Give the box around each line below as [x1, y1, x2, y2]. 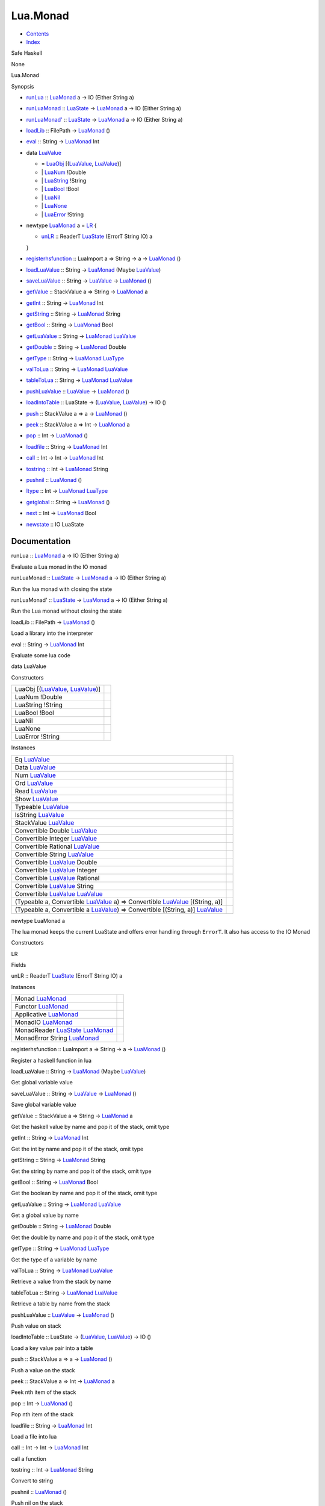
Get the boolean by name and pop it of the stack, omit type [11, 1190, 158, 1197]
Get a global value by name [11, 1211, 79, 1219]
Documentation [11, 536, 71, 546]
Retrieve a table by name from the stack [11, 1300, 111, 1307]
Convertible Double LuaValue [14, 826, 97, 834]
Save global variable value [11, 1101, 76, 1108]
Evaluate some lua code [11, 651, 70, 659]
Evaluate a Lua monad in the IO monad [11, 563, 107, 570]
